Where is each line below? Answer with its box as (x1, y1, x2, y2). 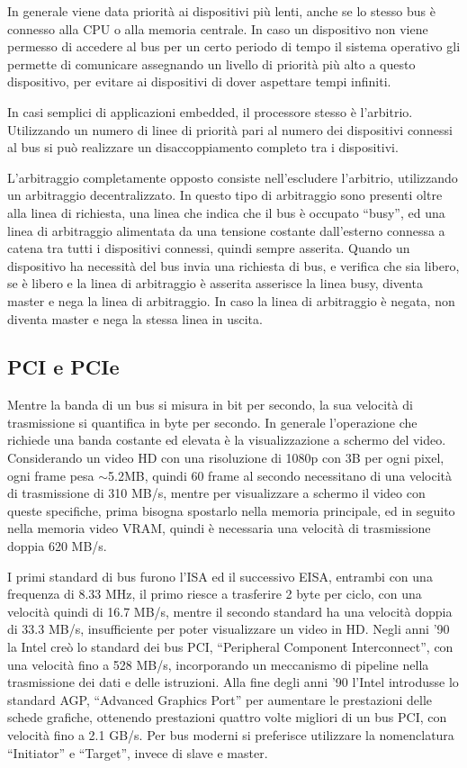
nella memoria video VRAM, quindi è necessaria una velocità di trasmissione (7, 519, 431, 538)
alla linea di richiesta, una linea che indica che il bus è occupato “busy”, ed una (7, 203, 445, 221)
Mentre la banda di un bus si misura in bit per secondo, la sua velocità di (7, 395, 413, 414)
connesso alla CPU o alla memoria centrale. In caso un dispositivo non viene (7, 19, 428, 38)
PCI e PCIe (7, 353, 120, 381)
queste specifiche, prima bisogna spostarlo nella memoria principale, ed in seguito (7, 501, 455, 520)
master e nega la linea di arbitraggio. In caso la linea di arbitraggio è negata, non (7, 291, 455, 310)
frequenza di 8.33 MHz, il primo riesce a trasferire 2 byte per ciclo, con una (7, 584, 422, 603)
